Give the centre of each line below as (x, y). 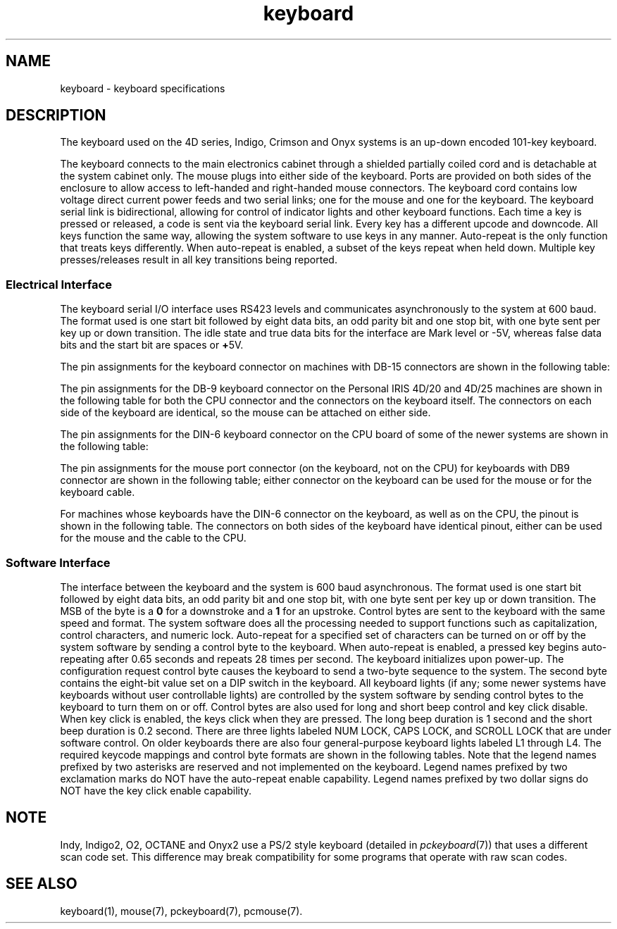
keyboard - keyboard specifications (143, 88)
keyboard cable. (98, 492)
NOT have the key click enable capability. (156, 790)
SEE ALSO (42, 884)
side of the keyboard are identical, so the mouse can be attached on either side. (245, 413)
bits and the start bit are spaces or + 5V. (152, 345)
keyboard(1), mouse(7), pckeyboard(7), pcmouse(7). (181, 911)
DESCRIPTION (56, 116)
